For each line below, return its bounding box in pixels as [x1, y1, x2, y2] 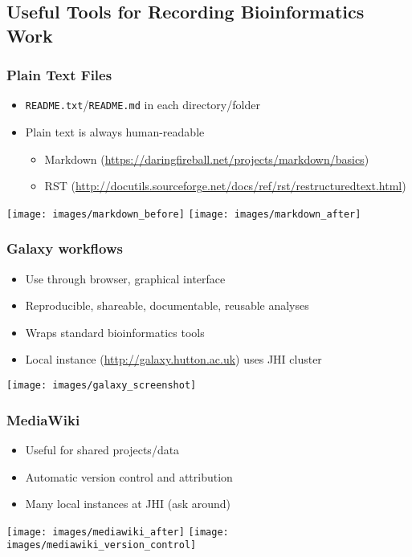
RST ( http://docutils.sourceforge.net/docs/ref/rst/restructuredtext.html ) [44, 177, 406, 194]
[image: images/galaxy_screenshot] [6, 380, 197, 392]
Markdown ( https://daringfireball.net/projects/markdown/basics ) [44, 150, 369, 167]
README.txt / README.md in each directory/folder [25, 96, 260, 113]
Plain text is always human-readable [25, 124, 205, 140]
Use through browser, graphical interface [25, 270, 226, 287]
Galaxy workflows [6, 238, 123, 258]
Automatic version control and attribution [25, 468, 233, 485]
